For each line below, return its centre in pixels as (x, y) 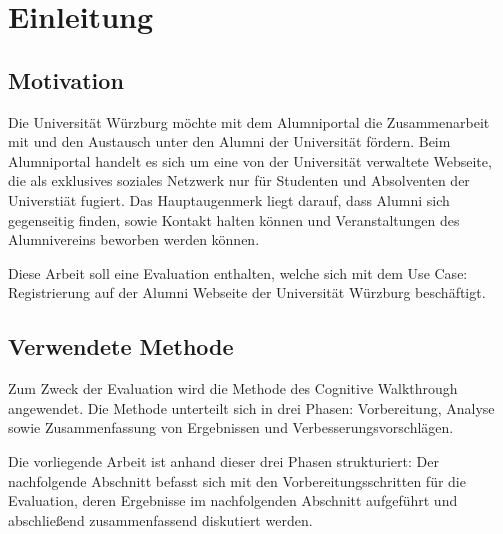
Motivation (66, 79)
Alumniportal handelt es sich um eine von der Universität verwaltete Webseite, (250, 160)
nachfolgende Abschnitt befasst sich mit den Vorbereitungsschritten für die (237, 480)
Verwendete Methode (121, 346)
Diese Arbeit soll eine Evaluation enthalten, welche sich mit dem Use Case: (238, 272)
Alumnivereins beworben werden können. (134, 239)
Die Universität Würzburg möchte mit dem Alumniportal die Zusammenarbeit (249, 121)
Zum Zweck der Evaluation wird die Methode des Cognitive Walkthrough (233, 388)
